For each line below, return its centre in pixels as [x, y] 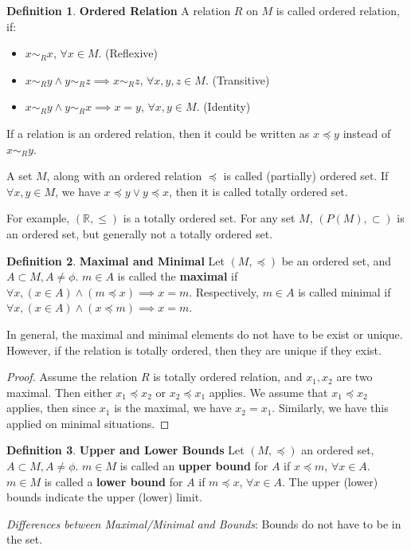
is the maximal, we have [173, 408]
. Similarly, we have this [330, 408]
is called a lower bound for [114, 481]
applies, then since [51, 408]
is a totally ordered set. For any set [209, 218]
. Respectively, [224, 291]
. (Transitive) [237, 79]
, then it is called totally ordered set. [258, 191]
